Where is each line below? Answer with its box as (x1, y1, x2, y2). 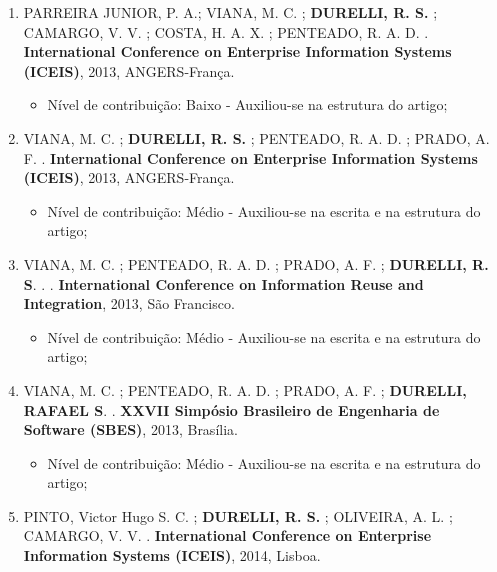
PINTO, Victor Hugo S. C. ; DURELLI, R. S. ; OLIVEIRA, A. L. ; (23, 505, 453, 526)
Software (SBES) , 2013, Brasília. (23, 419, 238, 440)
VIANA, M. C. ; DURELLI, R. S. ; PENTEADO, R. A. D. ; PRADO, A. (23, 127, 490, 148)
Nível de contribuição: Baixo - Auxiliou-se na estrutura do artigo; (47, 94, 448, 115)
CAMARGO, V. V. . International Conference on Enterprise (23, 525, 432, 546)
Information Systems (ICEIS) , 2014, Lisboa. (23, 545, 321, 566)
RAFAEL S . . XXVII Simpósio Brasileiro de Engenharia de (23, 399, 440, 420)
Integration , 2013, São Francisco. (23, 293, 235, 314)
